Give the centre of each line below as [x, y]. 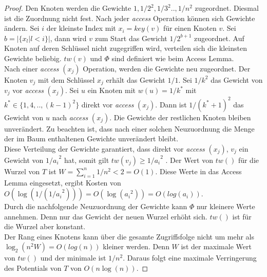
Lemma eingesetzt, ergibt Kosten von [63, 182]
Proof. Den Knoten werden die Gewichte [68, 8]
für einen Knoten [190, 28]
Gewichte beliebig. [33, 58]
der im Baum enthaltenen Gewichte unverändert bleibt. [91, 138]
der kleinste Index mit [81, 28]
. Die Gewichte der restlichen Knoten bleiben [180, 117]
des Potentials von [33, 268]
